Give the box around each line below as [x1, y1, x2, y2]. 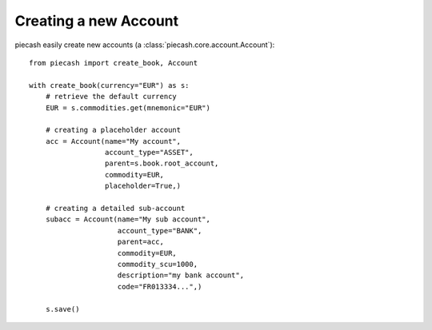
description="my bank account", [117, 271, 244, 280]
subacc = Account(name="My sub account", [45, 215, 211, 224]
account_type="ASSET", [104, 148, 194, 157]
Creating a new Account [14, 12, 179, 30]
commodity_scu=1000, [117, 260, 198, 268]
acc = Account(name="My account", [45, 137, 182, 145]
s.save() [45, 304, 80, 313]
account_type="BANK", [117, 226, 202, 235]
